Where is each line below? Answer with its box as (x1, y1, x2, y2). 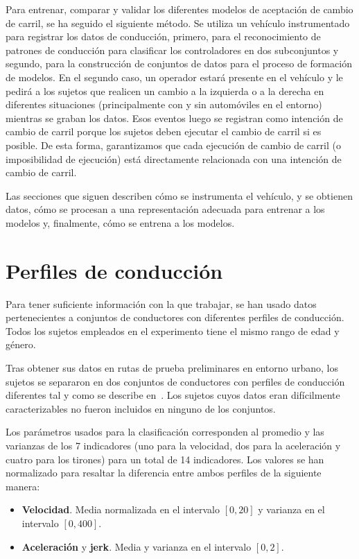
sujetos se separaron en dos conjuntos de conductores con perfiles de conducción (6, 374, 345, 388)
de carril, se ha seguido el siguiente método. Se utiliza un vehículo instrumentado (6, 15, 350, 30)
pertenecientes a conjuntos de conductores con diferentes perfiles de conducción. (6, 310, 344, 325)
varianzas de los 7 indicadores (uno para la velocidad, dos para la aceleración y (6, 438, 341, 452)
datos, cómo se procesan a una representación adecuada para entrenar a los (6, 202, 325, 216)
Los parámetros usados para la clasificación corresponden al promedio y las (6, 424, 324, 439)
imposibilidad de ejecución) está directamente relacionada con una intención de (6, 151, 342, 166)
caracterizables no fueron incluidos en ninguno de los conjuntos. (6, 401, 276, 415)
